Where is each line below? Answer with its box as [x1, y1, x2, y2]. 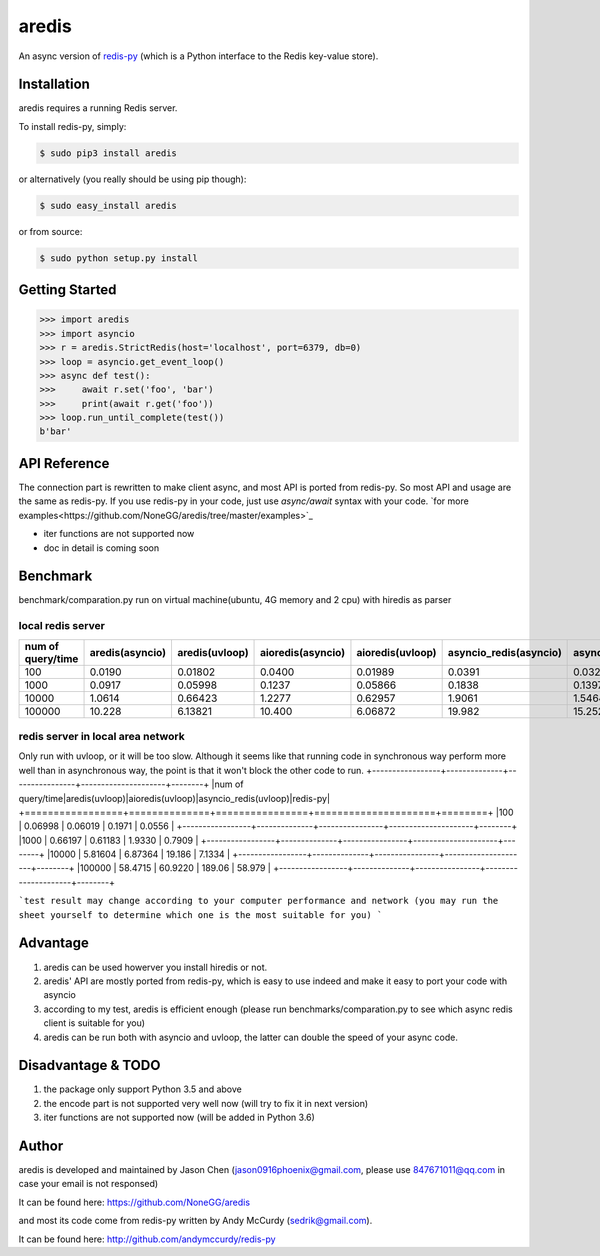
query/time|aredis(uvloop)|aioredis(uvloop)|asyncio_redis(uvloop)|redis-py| [18, 792, 330, 804]
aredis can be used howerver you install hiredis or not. [43, 961, 268, 973]
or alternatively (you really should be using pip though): [18, 173, 247, 185]
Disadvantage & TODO [18, 1057, 161, 1074]
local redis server [18, 619, 105, 633]
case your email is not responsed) [18, 1178, 159, 1190]
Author [18, 1138, 64, 1154]
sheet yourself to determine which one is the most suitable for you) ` [18, 909, 383, 920]
